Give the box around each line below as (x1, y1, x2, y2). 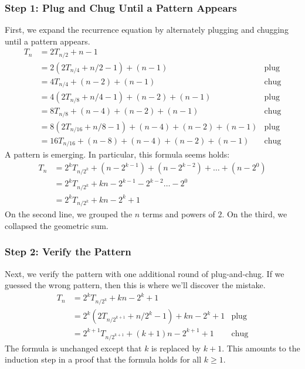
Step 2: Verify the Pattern (5, 244, 131, 259)
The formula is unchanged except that (5, 341, 142, 354)
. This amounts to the (222, 341, 300, 354)
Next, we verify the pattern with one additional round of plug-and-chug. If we (5, 267, 284, 279)
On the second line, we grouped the (5, 208, 133, 220)
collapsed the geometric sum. (5, 219, 109, 231)
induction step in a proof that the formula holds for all (5, 353, 202, 365)
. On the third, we (222, 208, 287, 220)
